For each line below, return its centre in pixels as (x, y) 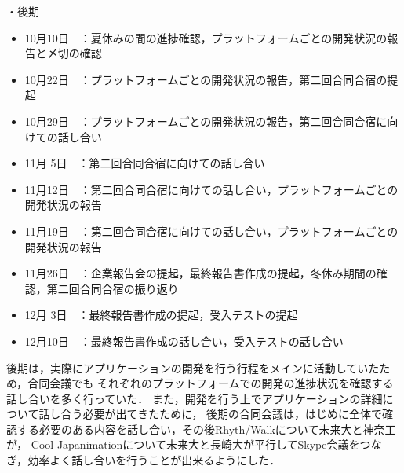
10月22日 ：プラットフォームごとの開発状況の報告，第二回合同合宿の (206, 79)
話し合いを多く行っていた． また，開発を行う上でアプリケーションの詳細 (195, 398)
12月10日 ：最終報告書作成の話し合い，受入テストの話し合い (184, 341)
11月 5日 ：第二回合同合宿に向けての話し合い (145, 163)
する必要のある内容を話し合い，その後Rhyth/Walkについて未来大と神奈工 (206, 429)
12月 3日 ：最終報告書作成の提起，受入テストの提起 (161, 315)
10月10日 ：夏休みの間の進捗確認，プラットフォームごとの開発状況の (206, 37)
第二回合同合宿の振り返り (113, 288)
